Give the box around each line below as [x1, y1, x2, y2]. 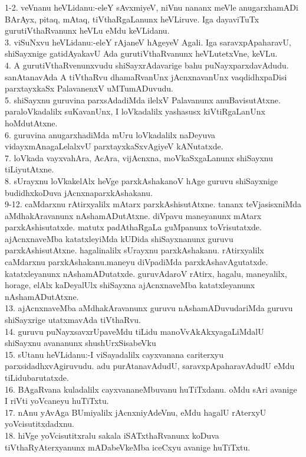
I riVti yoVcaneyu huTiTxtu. [5, 394, 109, 407]
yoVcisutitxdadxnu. [5, 417, 74, 430]
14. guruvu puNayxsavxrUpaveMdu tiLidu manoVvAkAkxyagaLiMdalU [5, 325, 264, 337]
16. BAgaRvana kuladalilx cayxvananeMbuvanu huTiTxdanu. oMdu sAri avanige [5, 383, 297, 395]
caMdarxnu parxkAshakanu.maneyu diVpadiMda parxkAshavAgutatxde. [5, 256, 268, 268]
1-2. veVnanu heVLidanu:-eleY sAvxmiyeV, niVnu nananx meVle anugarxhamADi [5, 1, 298, 13]
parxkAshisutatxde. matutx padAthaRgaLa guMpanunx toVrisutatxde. [5, 221, 262, 233]
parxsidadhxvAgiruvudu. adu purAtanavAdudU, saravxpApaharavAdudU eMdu [5, 360, 295, 372]
